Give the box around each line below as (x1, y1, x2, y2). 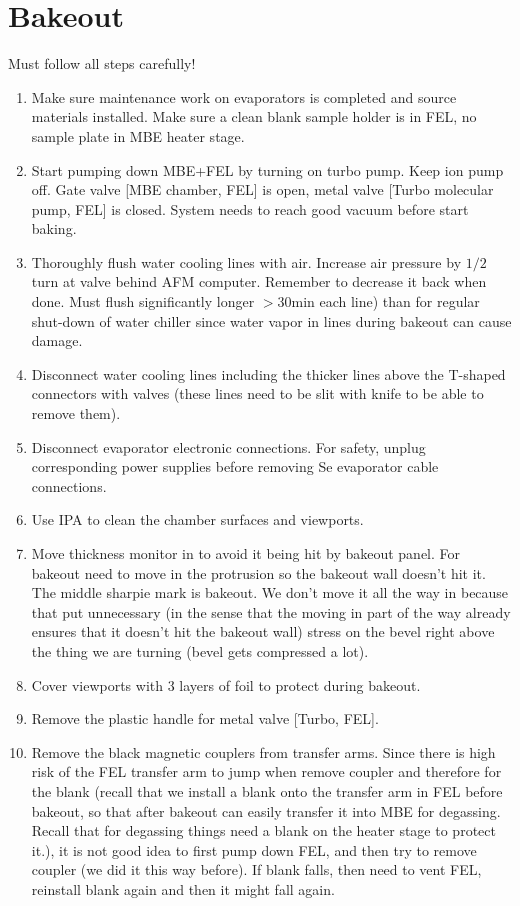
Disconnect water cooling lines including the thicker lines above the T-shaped (31, 363, 506, 384)
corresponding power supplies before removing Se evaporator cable (31, 456, 439, 477)
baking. (31, 218, 77, 239)
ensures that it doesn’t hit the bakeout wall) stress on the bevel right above (31, 621, 495, 642)
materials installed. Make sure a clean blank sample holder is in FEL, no (31, 106, 477, 127)
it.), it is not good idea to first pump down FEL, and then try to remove (31, 839, 477, 860)
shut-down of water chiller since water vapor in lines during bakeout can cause (31, 310, 512, 331)
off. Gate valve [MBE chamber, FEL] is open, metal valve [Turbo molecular (31, 179, 494, 200)
